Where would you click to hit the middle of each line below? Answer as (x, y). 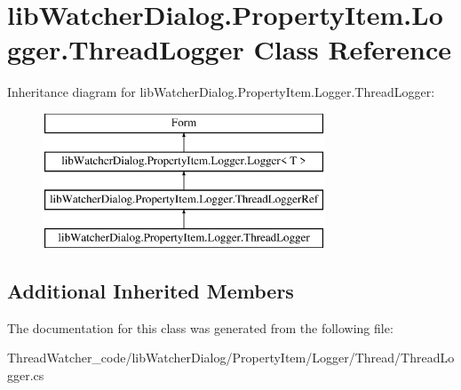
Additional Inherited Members (151, 291)
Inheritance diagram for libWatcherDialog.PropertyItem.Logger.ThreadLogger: (221, 92)
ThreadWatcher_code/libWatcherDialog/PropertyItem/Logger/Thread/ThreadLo (231, 358)
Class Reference (352, 49)
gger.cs (26, 375)
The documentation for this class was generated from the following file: (200, 327)
